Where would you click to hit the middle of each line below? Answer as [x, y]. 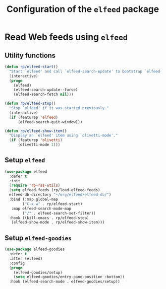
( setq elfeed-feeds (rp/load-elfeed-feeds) [55, 190]
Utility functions [30, 55]
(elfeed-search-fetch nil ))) [44, 95]
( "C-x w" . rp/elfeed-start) [53, 204]
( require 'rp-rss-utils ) [35, 185]
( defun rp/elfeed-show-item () [36, 131]
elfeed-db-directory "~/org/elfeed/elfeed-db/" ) [60, 195]
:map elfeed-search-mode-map [41, 209]
